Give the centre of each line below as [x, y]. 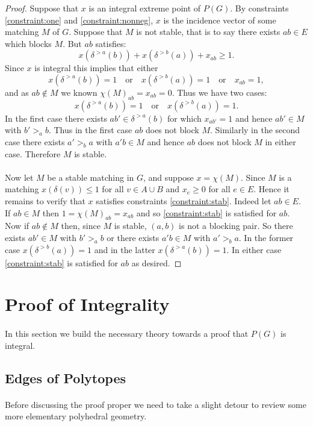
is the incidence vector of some [220, 20]
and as [17, 92]
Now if [17, 226]
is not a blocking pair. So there [236, 226]
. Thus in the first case [90, 130]
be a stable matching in [91, 177]
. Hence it [271, 189]
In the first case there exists [56, 118]
